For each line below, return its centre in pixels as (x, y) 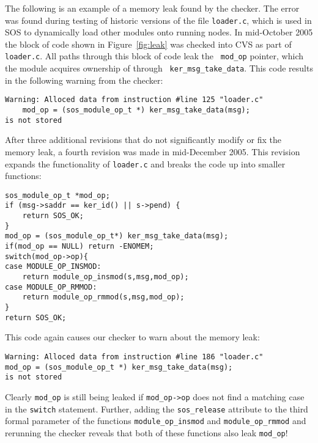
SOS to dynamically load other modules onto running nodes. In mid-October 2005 (159, 32)
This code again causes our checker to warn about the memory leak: (132, 337)
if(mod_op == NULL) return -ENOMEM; (79, 247)
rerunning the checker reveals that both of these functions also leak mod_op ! (146, 432)
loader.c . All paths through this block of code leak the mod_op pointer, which (154, 56)
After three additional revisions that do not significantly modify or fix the (143, 140)
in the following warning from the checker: (84, 80)
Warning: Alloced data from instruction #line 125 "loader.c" (134, 100)
